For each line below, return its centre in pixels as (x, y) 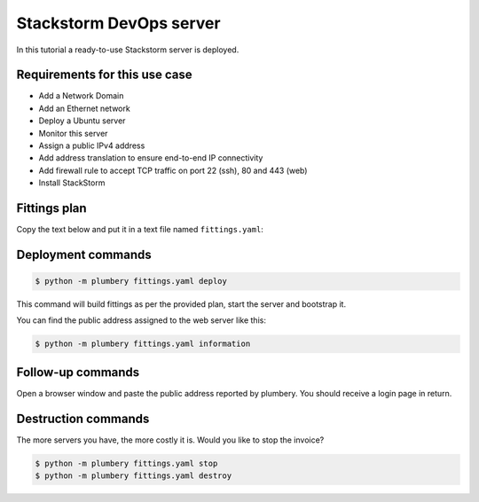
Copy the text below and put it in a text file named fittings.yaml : (140, 230)
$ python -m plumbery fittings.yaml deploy (131, 281)
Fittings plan (52, 208)
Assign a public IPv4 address (92, 145)
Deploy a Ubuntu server (82, 121)
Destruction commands (83, 418)
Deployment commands (84, 254)
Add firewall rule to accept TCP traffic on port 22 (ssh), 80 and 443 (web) (173, 170)
